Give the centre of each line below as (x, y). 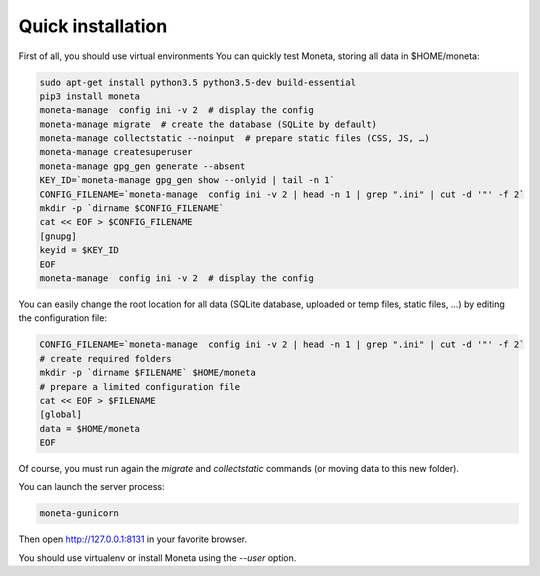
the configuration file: (62, 318)
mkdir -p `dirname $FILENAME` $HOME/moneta (148, 373)
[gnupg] (58, 236)
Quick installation (93, 26)
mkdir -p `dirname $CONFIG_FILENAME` (132, 208)
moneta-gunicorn (79, 513)
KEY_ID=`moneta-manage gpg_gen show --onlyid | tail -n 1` (187, 180)
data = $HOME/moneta (89, 428)
